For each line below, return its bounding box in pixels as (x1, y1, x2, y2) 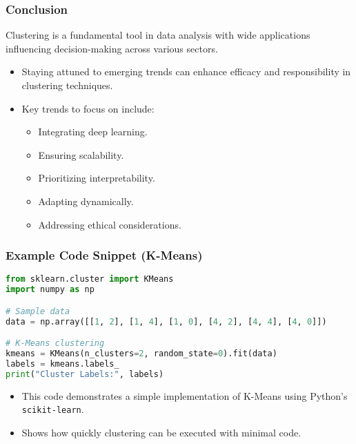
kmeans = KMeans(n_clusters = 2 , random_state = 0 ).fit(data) (6, 349, 277, 359)
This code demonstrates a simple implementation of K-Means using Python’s (21, 388, 348, 403)
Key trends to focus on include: (21, 101, 155, 115)
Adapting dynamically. (38, 193, 134, 208)
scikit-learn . (21, 402, 84, 416)
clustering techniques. (21, 78, 113, 92)
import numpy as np (6, 284, 95, 295)
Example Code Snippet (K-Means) (6, 247, 203, 264)
